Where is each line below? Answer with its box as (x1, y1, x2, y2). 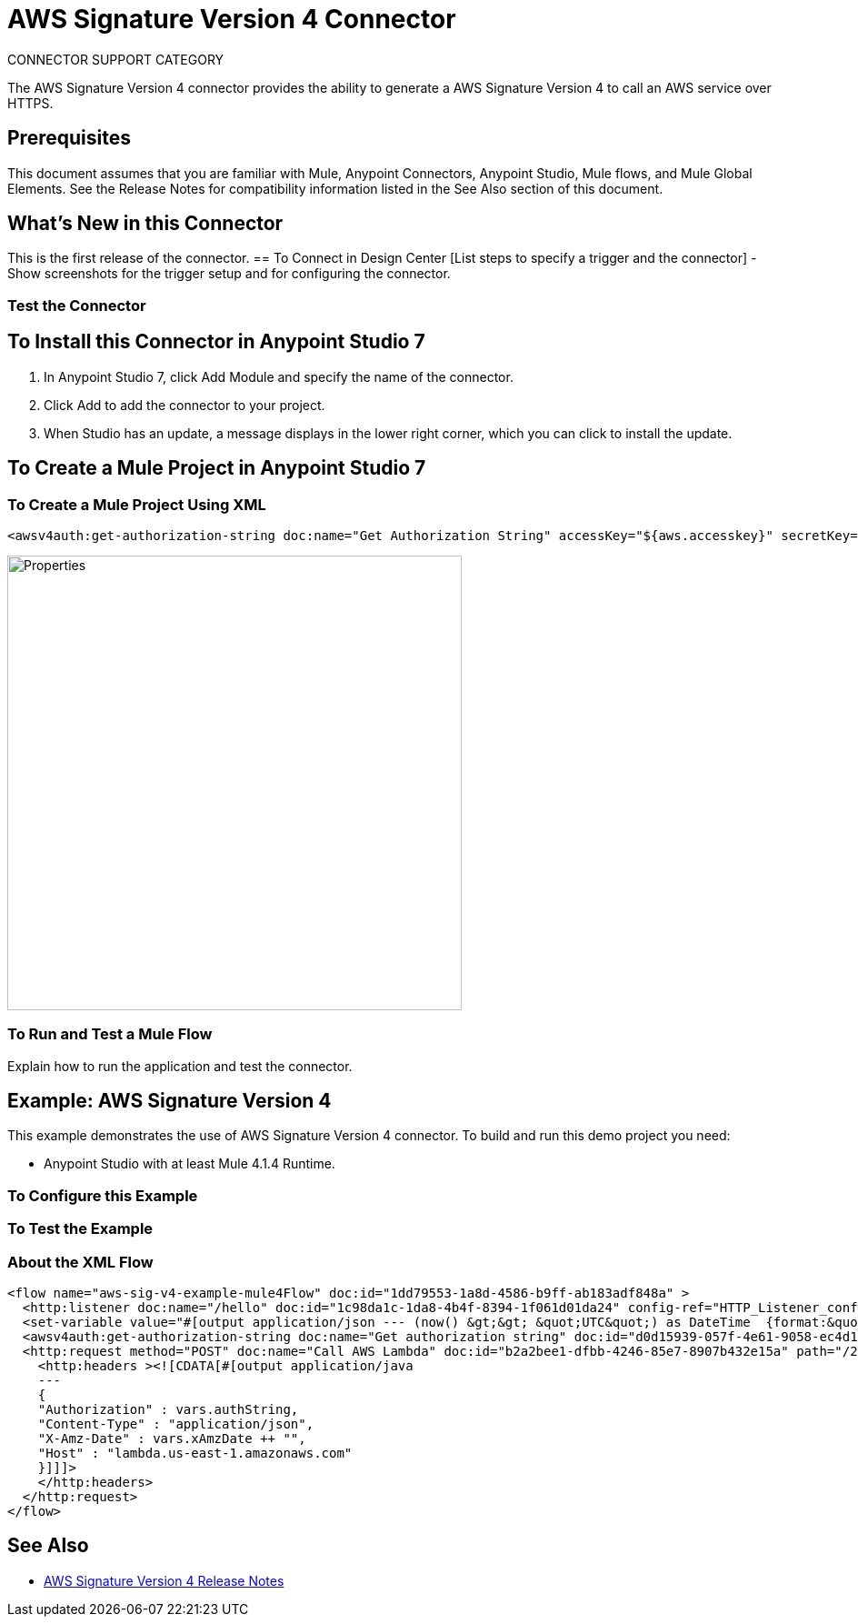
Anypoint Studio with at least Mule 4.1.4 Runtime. (44, 1156, 335, 1172)
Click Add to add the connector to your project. (44, 396, 325, 413)
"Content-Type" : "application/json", (37, 1416, 314, 1431)
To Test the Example (7, 1219, 154, 1238)
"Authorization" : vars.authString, (37, 1401, 299, 1417)
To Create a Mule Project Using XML (7, 495, 266, 514)
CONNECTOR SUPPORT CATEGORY (7, 51, 224, 67)
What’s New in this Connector (7, 212, 284, 236)
